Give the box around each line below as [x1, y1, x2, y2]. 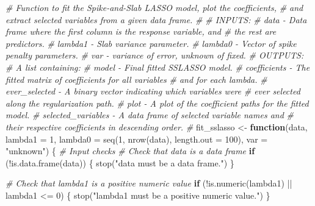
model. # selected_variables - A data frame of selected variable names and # [5, 108, 294, 121]
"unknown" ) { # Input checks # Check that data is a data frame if [5, 144, 255, 157]
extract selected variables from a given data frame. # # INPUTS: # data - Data [5, 13, 307, 26]
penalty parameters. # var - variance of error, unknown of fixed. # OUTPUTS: [5, 49, 304, 62]
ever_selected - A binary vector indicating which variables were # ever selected [5, 85, 300, 98]
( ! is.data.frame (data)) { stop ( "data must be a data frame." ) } [5, 156, 234, 169]
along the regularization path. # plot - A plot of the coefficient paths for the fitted [5, 96, 309, 109]
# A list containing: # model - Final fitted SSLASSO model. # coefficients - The [5, 60, 310, 73]
